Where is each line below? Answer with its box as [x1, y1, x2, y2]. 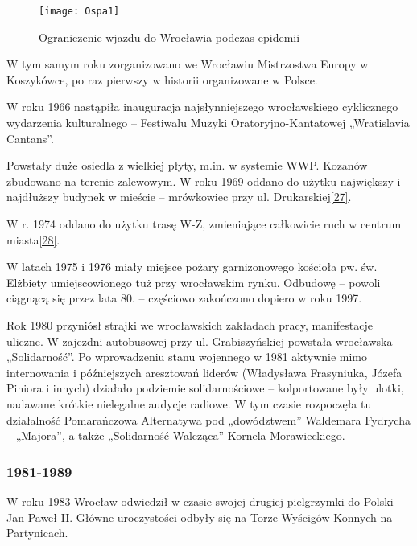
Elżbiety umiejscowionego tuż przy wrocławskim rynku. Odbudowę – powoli [6, 273, 381, 290]
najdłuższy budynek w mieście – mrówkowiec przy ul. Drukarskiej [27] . [6, 188, 352, 205]
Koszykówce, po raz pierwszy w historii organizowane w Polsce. [6, 71, 318, 88]
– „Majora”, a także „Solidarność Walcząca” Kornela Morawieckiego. [6, 427, 345, 444]
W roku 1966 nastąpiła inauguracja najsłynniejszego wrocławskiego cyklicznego [6, 98, 398, 115]
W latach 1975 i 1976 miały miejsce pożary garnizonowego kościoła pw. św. [6, 258, 378, 275]
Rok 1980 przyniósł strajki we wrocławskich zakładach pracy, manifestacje [6, 316, 373, 333]
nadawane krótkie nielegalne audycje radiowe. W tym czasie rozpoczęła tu [6, 395, 372, 412]
